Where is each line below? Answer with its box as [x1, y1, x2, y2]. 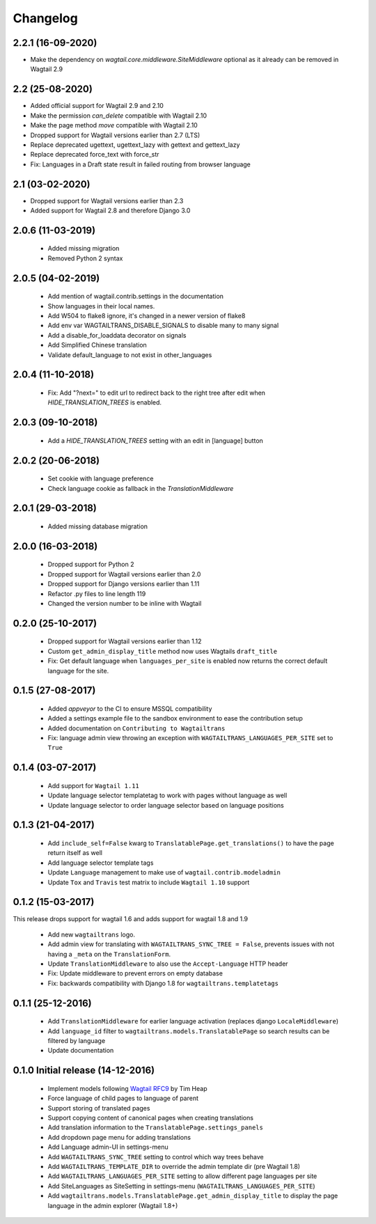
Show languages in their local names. [47, 301, 155, 310]
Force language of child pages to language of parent [47, 1094, 198, 1103]
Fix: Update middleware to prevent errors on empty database [47, 969, 223, 978]
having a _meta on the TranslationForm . [47, 950, 171, 958]
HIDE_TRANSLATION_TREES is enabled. [47, 398, 162, 407]
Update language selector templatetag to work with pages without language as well [47, 791, 288, 800]
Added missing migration [47, 244, 120, 253]
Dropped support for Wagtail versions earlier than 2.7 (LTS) [30, 131, 201, 139]
